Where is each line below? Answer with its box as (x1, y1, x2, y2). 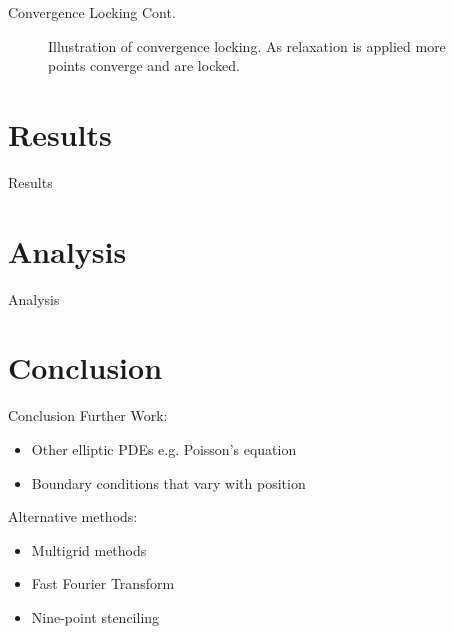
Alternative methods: (8, 506, 138, 527)
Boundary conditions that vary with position (31, 472, 306, 493)
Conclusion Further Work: (8, 405, 168, 426)
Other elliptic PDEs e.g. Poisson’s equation (31, 438, 297, 459)
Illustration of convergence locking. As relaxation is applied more (48, 35, 446, 56)
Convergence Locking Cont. (8, 2, 176, 22)
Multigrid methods (31, 539, 147, 560)
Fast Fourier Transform (31, 573, 175, 594)
